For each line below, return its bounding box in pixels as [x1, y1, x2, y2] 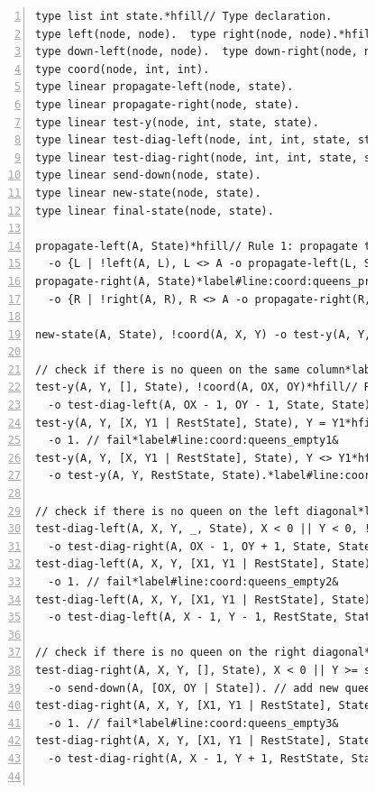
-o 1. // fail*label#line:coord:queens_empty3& [48, 716, 339, 730]
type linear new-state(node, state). [35, 186, 261, 199]
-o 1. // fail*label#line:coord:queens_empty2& [48, 576, 339, 588]
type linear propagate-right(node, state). [35, 97, 300, 111]
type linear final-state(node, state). [35, 204, 274, 217]
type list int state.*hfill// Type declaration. [35, 10, 333, 23]
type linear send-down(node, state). [35, 169, 261, 182]
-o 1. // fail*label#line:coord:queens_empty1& [48, 434, 339, 447]
